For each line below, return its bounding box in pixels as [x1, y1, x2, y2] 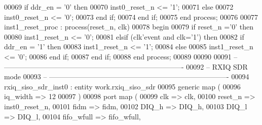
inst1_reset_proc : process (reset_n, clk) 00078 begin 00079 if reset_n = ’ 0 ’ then [4, 21, 253, 32]
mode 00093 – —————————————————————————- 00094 [4, 71, 249, 82]
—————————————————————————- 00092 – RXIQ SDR [4, 61, 248, 72]
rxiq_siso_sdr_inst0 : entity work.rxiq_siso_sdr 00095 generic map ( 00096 [4, 81, 241, 91]
